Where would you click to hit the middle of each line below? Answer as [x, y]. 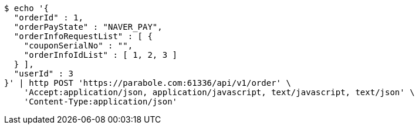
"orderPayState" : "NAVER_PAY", [88, 27]
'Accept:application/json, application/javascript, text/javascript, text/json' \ [219, 92]
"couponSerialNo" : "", [78, 46]
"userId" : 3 [44, 74]
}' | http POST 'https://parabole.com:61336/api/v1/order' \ [148, 83]
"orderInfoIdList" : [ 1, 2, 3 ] [101, 55]
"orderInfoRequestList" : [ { [83, 36]
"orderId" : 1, [48, 18]
